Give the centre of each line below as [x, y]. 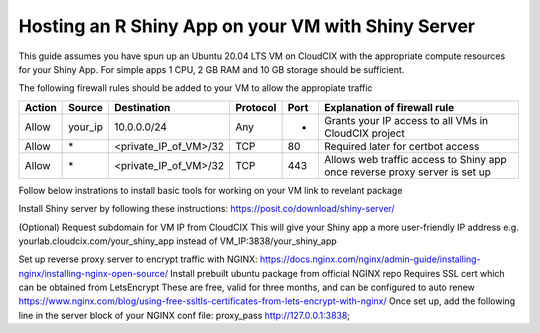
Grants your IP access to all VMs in [406, 120]
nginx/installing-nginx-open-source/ [93, 273]
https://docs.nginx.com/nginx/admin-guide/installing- [370, 259]
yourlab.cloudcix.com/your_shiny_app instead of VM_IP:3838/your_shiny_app [177, 241]
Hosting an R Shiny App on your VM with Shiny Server [246, 26]
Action [40, 107]
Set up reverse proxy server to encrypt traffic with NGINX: [138, 259]
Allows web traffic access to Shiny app [415, 159]
